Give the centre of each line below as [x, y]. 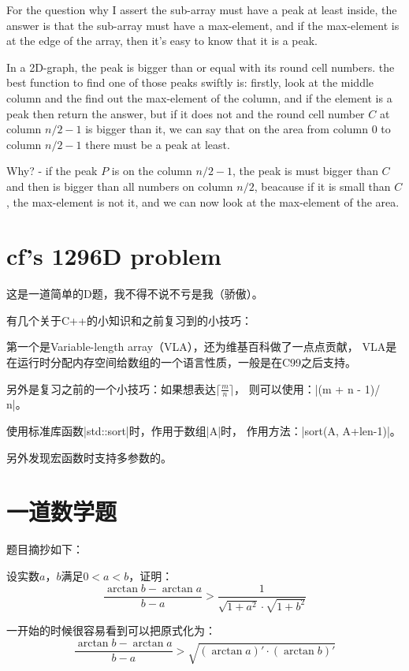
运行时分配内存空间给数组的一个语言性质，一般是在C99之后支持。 [187, 362]
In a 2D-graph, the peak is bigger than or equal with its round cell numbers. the [201, 67]
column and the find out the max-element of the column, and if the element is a [199, 97]
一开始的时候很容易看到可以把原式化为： [111, 630]
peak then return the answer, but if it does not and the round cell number [186, 113]
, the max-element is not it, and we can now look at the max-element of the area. [203, 201]
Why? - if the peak [52, 171]
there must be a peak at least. [158, 144]
